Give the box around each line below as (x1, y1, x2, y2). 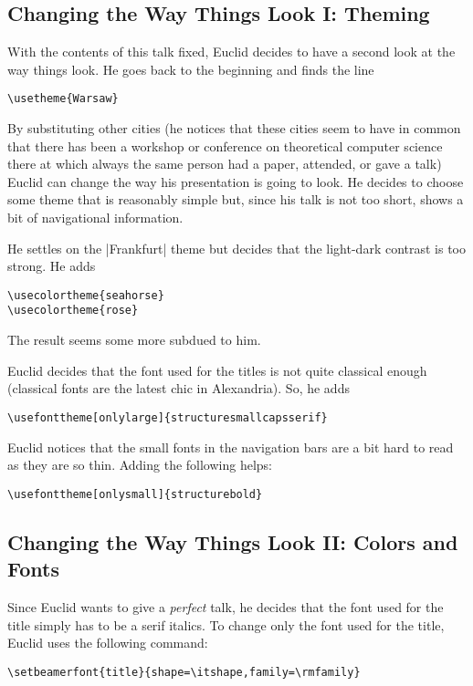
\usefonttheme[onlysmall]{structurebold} (7, 487, 263, 501)
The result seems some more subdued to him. (7, 330, 261, 349)
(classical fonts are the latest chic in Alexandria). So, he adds (7, 379, 350, 398)
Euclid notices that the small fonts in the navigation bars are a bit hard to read (7, 437, 454, 456)
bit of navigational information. (7, 208, 184, 227)
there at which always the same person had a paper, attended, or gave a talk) (7, 154, 442, 173)
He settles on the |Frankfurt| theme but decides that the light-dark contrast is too (7, 238, 467, 257)
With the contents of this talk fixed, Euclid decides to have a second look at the (7, 42, 456, 61)
